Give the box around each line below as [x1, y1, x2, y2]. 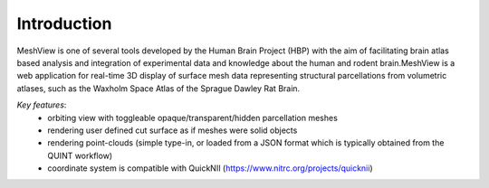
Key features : [16, 99, 67, 110]
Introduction [16, 14, 112, 33]
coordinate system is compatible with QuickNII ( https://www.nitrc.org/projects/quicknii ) [47, 163, 373, 174]
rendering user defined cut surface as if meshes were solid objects [47, 125, 298, 136]
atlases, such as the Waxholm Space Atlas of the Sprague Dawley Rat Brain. [16, 82, 301, 94]
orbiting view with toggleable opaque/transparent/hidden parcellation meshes [47, 112, 339, 123]
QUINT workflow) [47, 150, 113, 161]
